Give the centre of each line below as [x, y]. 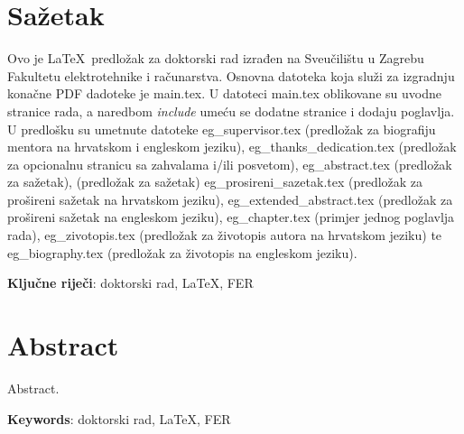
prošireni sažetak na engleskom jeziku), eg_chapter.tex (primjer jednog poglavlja [231, 217]
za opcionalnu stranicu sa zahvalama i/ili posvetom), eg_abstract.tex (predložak [230, 164]
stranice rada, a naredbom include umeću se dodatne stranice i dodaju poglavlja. [231, 111]
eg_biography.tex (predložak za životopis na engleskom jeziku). [182, 252]
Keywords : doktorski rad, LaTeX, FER [119, 418]
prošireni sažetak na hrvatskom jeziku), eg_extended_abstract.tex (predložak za [230, 199]
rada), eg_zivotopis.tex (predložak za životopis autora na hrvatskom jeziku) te [225, 235]
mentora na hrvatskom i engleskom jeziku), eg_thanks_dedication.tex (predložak [232, 147]
